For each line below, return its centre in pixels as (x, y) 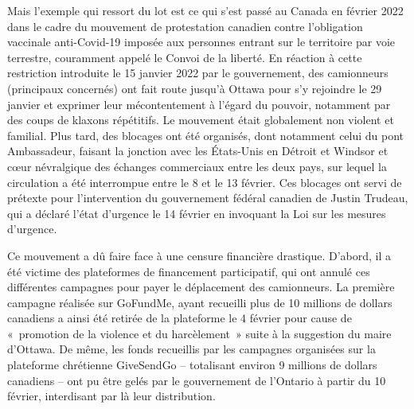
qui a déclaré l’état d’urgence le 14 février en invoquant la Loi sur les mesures (197, 213)
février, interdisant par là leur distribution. (111, 396)
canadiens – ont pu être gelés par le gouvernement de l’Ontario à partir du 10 (197, 380)
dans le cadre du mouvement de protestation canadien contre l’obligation (185, 26)
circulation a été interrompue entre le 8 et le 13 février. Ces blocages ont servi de (205, 182)
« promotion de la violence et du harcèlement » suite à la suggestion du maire (199, 333)
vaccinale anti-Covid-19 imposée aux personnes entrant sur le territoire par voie (201, 42)
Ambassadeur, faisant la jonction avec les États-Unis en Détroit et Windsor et (198, 151)
